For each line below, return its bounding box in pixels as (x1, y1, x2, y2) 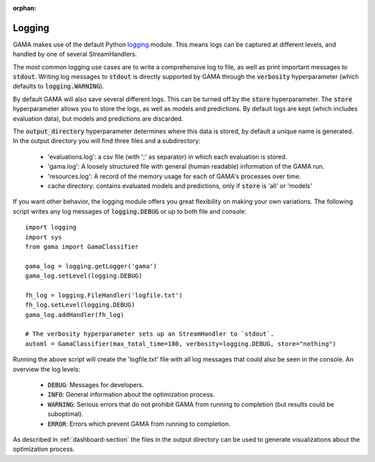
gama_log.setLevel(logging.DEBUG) (25, 272, 142, 280)
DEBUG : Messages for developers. (47, 381, 144, 389)
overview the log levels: (12, 365, 81, 373)
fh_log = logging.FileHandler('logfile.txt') (25, 291, 183, 299)
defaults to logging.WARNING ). (12, 82, 104, 90)
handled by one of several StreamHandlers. (12, 50, 137, 58)
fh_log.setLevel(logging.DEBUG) (25, 301, 135, 309)
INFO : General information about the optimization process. (47, 391, 215, 399)
